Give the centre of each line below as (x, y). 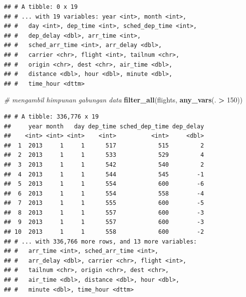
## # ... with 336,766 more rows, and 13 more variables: (100, 241)
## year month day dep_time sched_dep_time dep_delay (104, 126)
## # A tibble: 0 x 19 (41, 7)
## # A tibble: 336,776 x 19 (51, 116)
